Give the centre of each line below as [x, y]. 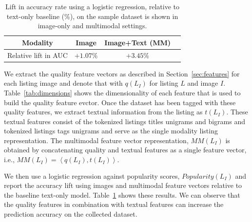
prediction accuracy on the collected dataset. [71, 214]
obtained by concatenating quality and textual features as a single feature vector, [125, 150]
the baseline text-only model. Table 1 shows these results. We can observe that [122, 194]
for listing [164, 83]
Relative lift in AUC [38, 55]
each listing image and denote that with [63, 83]
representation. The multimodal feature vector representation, [96, 140]
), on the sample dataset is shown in [124, 16]
